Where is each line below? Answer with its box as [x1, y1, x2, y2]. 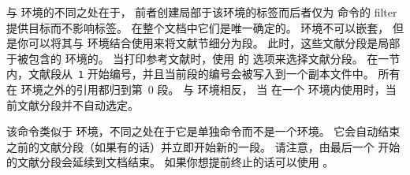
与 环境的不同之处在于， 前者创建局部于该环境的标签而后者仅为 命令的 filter [6, 4, 397, 20]
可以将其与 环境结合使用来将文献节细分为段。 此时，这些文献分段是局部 [28, 35, 401, 51]
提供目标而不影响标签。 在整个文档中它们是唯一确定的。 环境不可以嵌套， [6, 19, 389, 35]
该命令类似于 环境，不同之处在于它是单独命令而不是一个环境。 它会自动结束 [6, 123, 401, 140]
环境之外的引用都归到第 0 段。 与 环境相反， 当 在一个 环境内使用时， [20, 81, 386, 98]
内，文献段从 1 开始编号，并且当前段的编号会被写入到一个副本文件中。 [6, 65, 375, 82]
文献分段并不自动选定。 [17, 96, 139, 113]
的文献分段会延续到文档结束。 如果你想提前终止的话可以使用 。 [6, 154, 334, 170]
